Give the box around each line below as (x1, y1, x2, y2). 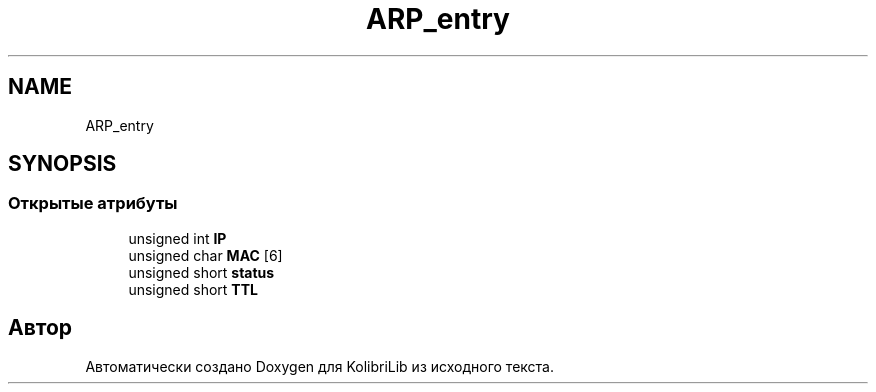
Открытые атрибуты (8, 193, 178, 214)
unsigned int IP (128, 229, 227, 247)
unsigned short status (128, 263, 275, 281)
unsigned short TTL (128, 280, 258, 298)
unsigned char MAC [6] (128, 246, 283, 264)
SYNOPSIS (8, 151, 117, 177)
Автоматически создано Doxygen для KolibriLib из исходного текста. (85, 357, 554, 375)
